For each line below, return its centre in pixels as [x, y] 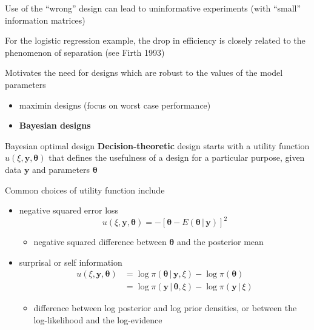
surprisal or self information [71, 262]
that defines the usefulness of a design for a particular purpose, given [177, 157]
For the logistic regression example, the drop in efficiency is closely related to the [155, 40]
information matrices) [45, 20]
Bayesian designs [55, 125]
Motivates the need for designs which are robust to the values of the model [144, 72]
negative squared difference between [100, 242]
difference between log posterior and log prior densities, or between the [165, 308]
